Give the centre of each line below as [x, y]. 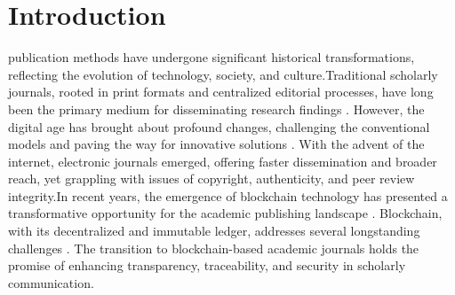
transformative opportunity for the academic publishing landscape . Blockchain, [225, 213]
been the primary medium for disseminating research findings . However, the [216, 109]
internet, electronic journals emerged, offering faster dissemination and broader [223, 161]
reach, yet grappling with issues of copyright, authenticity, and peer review [212, 179]
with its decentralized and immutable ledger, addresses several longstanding [214, 231]
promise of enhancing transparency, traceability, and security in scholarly [207, 265]
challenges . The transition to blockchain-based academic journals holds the [214, 248]
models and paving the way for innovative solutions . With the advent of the [216, 144]
